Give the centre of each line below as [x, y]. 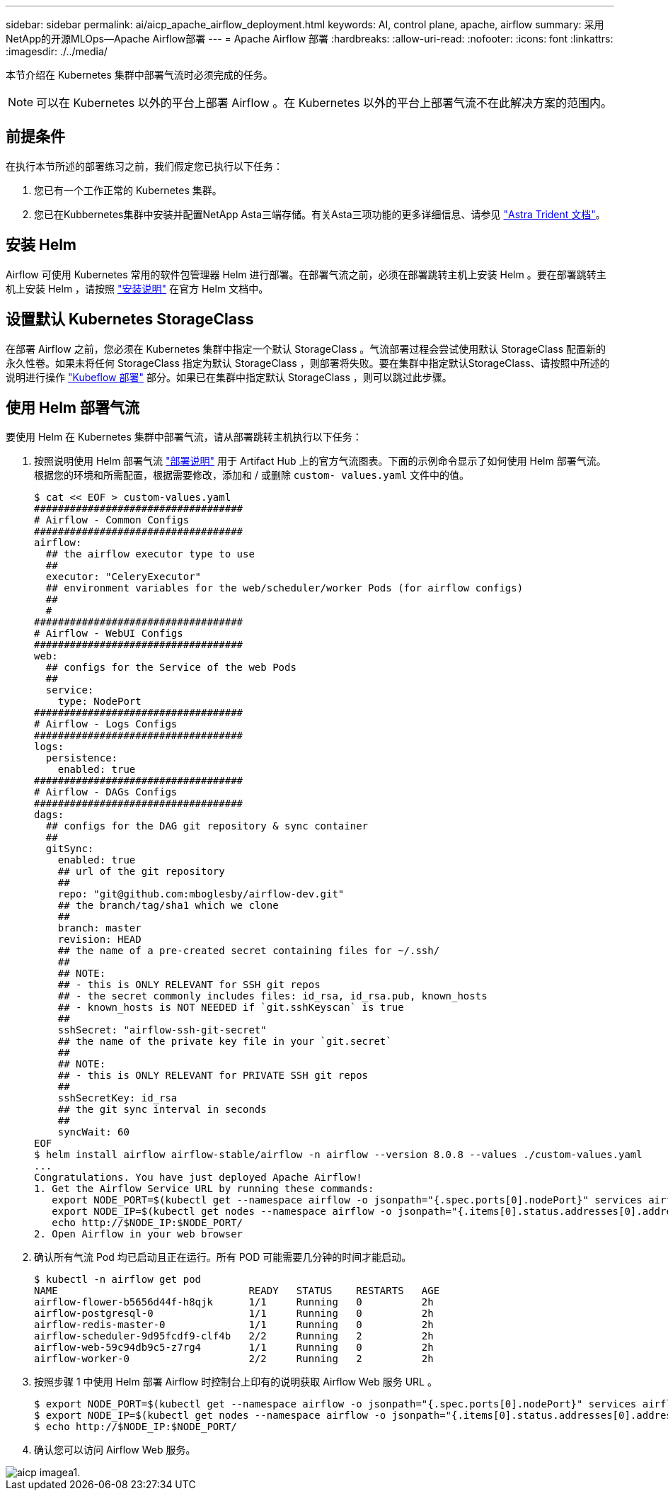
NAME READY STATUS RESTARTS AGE [237, 1291]
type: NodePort [99, 702]
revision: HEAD [99, 940]
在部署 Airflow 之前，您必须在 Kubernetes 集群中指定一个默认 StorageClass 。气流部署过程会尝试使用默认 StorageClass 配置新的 [306, 348]
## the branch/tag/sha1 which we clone [168, 906]
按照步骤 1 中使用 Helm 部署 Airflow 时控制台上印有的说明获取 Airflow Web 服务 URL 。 [236, 1382]
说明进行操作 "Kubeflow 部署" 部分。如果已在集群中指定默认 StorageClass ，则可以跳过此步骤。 [229, 377]
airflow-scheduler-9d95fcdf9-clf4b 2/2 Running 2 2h [234, 1336]
